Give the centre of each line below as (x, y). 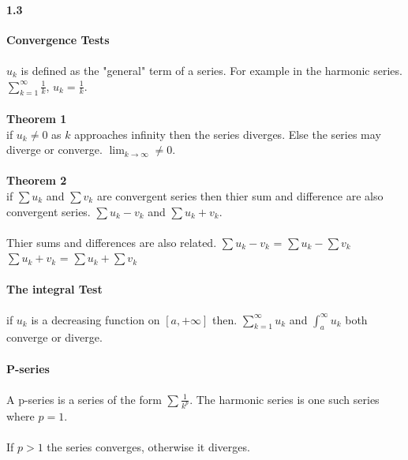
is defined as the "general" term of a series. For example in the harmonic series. (211, 70)
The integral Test (54, 288)
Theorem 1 (37, 118)
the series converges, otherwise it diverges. (148, 446)
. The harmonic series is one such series (284, 399)
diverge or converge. (54, 150)
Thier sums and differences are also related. (112, 242)
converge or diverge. (54, 337)
